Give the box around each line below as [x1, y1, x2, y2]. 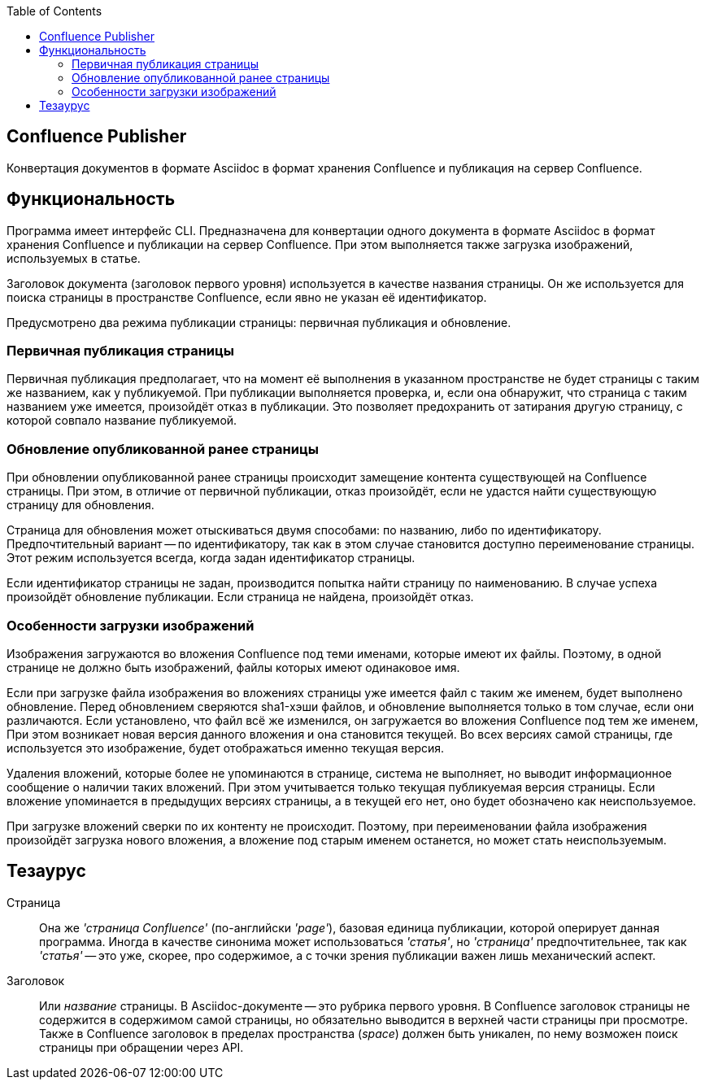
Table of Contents [7, 4, 102, 18]
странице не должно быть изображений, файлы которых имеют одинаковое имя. [7, 660, 460, 674]
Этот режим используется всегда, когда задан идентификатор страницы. [7, 551, 416, 565]
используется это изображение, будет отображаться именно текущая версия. [7, 740, 445, 755]
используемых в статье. [7, 251, 141, 265]
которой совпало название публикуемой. [7, 413, 237, 428]
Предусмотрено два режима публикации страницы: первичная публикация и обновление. [7, 315, 511, 329]
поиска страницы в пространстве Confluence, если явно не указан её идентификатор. [7, 290, 487, 304]
